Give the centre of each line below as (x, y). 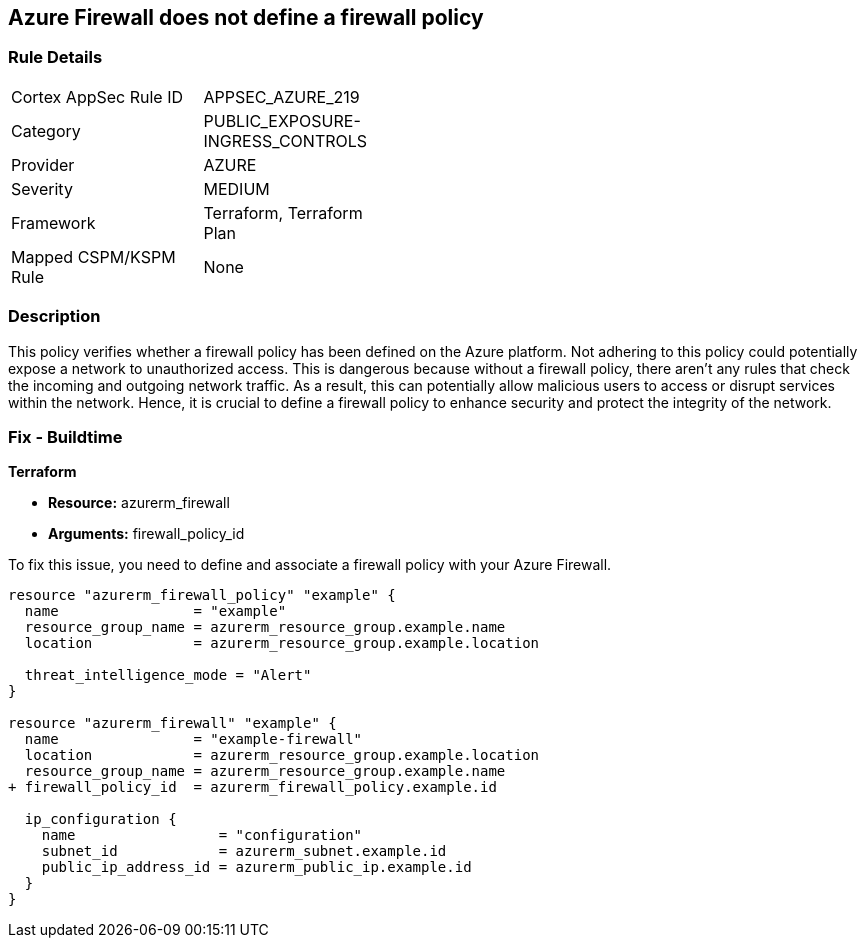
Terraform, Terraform (283, 212)
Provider (43, 164)
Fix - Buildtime (65, 436)
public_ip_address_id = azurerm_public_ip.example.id (256, 867)
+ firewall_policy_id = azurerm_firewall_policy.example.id (252, 787)
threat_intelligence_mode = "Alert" (168, 675)
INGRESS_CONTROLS (285, 140)
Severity (42, 188)
